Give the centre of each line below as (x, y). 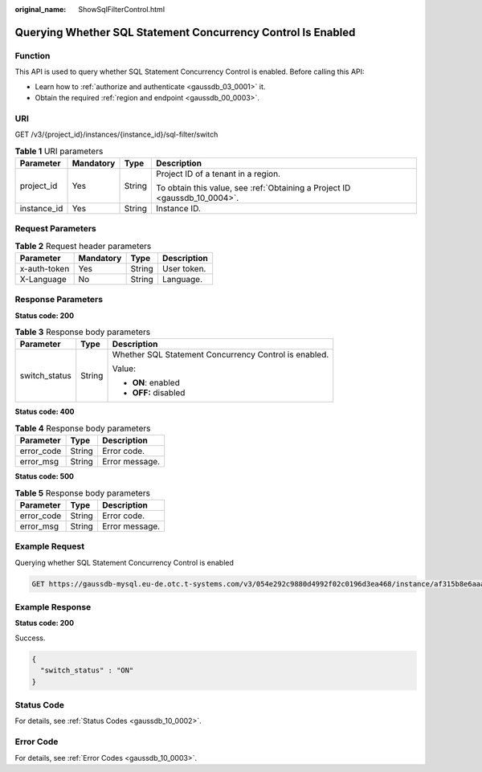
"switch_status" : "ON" (87, 670)
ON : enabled (156, 383)
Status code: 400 (45, 412)
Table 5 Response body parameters (82, 492)
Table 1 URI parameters (59, 151)
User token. (184, 268)
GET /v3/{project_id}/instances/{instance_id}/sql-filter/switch (116, 135)
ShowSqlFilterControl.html (121, 9)
